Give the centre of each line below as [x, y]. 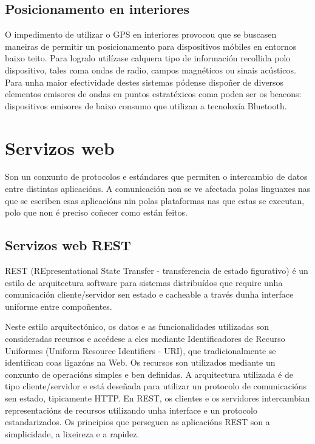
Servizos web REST [68, 245]
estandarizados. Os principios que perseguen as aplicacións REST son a [137, 422]
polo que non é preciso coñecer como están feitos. [96, 212]
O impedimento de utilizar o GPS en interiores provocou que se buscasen [141, 34]
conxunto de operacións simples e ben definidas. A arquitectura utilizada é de [149, 374]
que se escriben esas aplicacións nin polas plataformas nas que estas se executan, [155, 200]
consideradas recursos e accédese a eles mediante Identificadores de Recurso [145, 339]
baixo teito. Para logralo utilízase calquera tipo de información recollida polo [148, 58]
